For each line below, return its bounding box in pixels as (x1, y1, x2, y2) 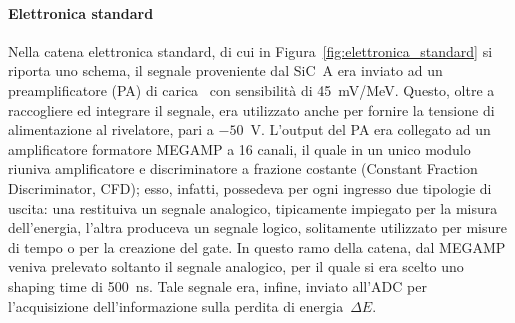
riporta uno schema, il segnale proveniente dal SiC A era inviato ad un (8, 60, 443, 81)
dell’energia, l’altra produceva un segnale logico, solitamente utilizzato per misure (8, 217, 507, 238)
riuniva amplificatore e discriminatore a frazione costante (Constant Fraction (8, 158, 478, 179)
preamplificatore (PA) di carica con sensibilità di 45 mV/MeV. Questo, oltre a (8, 79, 495, 100)
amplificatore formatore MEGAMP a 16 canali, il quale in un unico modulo (8, 138, 471, 159)
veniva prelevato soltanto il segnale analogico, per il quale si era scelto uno (8, 256, 464, 277)
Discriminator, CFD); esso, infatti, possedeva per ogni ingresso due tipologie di (8, 177, 492, 198)
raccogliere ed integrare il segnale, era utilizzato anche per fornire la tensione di (8, 99, 495, 120)
